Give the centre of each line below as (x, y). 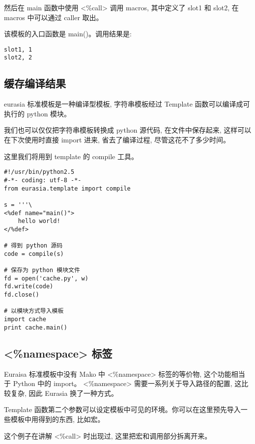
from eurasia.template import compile (67, 188)
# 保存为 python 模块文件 (42, 270)
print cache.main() (36, 327)
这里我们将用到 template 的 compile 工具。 (71, 156)
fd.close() (22, 295)
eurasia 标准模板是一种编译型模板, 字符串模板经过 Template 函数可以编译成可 (127, 104)
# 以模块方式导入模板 (34, 311)
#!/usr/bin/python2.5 (39, 172)
